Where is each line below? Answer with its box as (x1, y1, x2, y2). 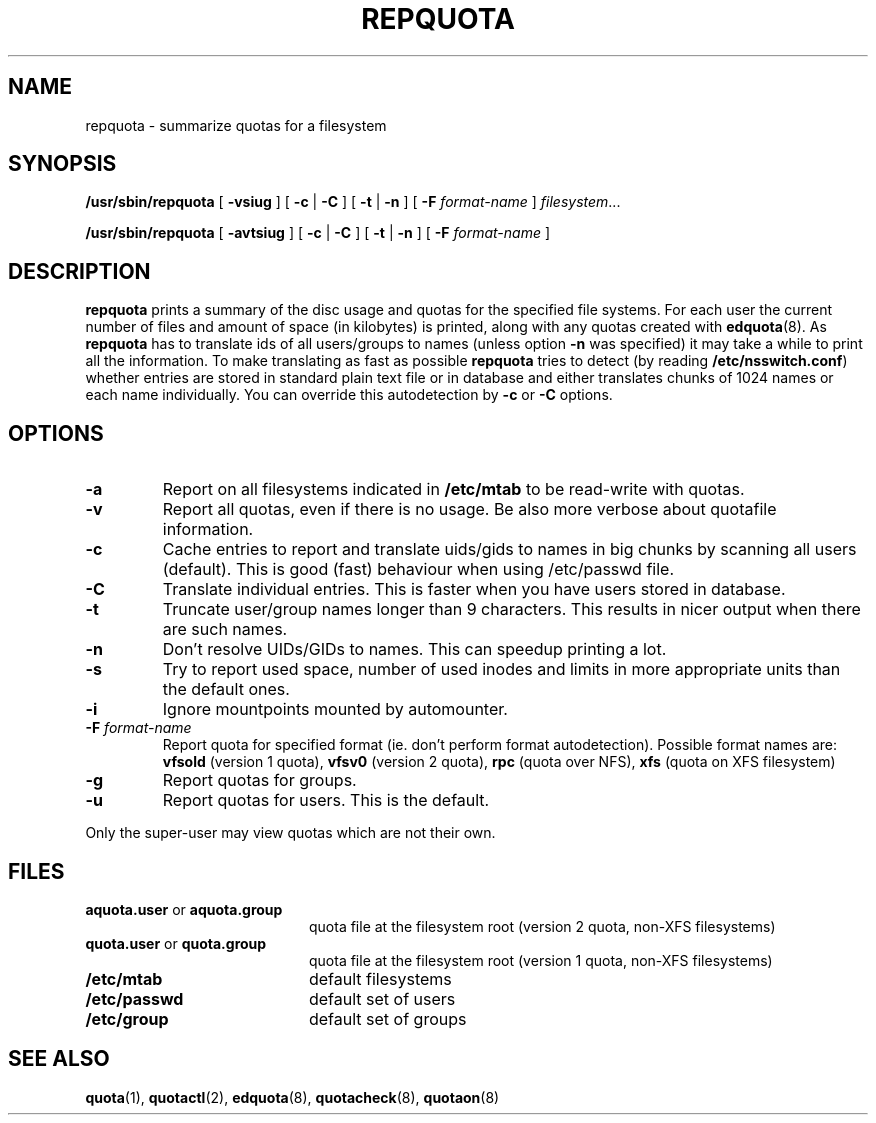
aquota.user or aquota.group (85, 900, 283, 918)
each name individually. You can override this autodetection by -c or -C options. (85, 386, 613, 404)
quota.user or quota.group (85, 934, 267, 952)
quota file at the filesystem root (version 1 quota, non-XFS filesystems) (309, 951, 773, 969)
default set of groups (308, 1008, 467, 1029)
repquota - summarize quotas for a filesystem (85, 116, 387, 134)
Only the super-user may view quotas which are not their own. (85, 824, 496, 842)
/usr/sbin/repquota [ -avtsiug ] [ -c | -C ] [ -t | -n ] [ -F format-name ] (85, 224, 551, 242)
